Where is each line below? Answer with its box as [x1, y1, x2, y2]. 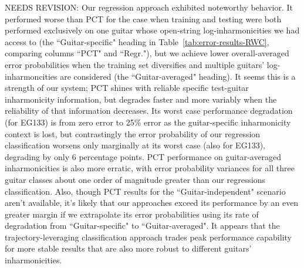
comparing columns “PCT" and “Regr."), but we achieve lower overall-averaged [5, 47, 289, 59]
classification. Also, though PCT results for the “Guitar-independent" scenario [5, 185, 286, 197]
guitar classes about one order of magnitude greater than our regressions [5, 173, 266, 185]
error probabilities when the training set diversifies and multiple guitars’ [5, 58, 265, 70]
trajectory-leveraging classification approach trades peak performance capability [5, 230, 292, 243]
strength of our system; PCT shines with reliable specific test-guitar [5, 82, 249, 94]
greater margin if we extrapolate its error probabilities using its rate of [5, 208, 259, 220]
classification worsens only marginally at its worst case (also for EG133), [5, 139, 265, 151]
